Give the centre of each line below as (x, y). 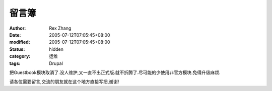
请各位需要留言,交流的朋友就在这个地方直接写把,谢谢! (64, 82)
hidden (56, 49)
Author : (18, 28)
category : (20, 56)
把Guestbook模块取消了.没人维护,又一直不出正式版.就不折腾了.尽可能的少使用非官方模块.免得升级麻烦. (115, 72)
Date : (15, 35)
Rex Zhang (60, 28)
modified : (20, 42)
